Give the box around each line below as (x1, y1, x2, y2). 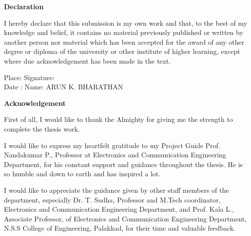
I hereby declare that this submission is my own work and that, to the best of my (4, 17, 248, 28)
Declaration (4, 1, 44, 11)
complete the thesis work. (4, 123, 80, 134)
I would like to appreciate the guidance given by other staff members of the (4, 185, 229, 195)
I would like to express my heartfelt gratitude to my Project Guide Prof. (4, 140, 220, 150)
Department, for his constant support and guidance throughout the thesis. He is (4, 159, 243, 169)
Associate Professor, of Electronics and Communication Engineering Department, (4, 213, 247, 223)
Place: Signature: (4, 72, 55, 82)
